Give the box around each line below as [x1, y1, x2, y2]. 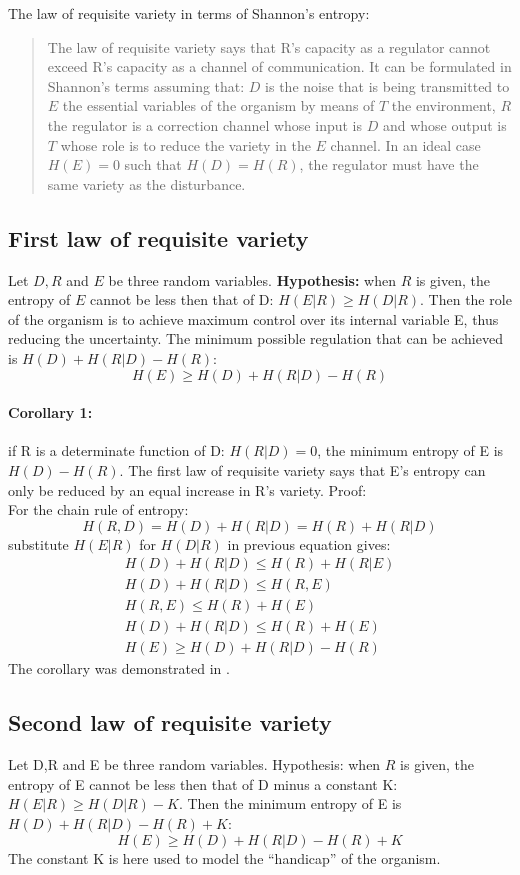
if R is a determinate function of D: [8, 440, 225, 461]
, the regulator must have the [299, 154, 479, 175]
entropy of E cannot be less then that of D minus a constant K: [8, 773, 398, 794]
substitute [8, 533, 69, 554]
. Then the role [420, 289, 512, 310]
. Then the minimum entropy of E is [178, 793, 402, 814]
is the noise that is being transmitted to [265, 75, 510, 96]
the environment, [391, 95, 496, 116]
